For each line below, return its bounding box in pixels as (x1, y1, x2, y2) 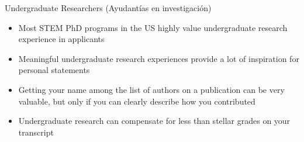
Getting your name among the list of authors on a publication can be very (18, 83, 285, 95)
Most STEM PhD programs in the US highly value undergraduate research (18, 21, 288, 33)
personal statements (18, 64, 90, 76)
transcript (18, 126, 54, 138)
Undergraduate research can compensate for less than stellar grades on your (18, 115, 291, 127)
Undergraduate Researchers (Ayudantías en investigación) (5, 2, 212, 13)
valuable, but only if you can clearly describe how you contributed (18, 95, 255, 107)
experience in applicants (18, 33, 105, 45)
